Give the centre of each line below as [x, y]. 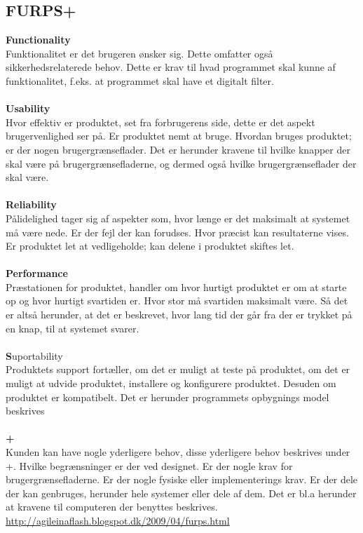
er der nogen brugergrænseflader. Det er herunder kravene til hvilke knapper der [178, 149]
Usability [28, 108]
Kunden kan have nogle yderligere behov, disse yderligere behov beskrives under [178, 452]
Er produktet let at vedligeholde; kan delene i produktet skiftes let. [150, 246]
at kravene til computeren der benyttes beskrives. [112, 507]
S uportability [34, 355]
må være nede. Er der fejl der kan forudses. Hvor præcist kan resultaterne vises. [177, 232]
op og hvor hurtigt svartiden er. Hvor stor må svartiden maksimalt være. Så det [177, 301]
